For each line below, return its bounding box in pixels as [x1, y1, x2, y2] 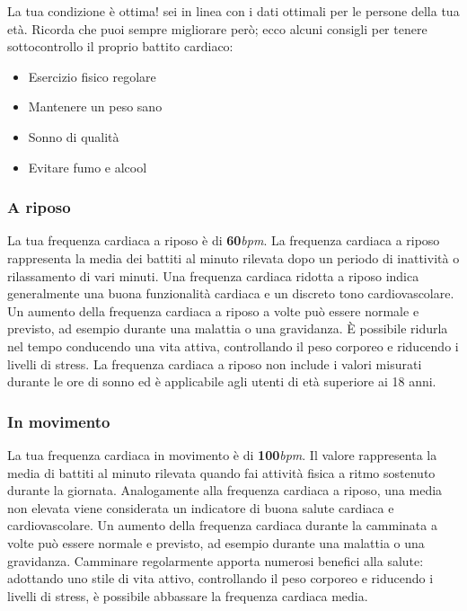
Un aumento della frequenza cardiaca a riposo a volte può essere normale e [7, 301, 419, 320]
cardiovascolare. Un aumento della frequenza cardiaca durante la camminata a [7, 516, 437, 535]
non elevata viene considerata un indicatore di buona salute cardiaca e [7, 498, 394, 517]
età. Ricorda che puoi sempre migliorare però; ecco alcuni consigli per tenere [7, 19, 427, 38]
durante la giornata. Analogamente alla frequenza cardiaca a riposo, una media [7, 481, 443, 500]
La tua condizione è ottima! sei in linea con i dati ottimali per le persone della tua [7, 2, 460, 20]
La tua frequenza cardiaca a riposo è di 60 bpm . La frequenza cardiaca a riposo [7, 231, 440, 250]
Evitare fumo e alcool [28, 157, 147, 176]
